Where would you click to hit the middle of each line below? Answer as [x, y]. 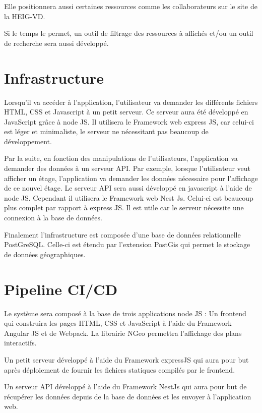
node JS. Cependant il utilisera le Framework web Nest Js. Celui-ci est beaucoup [129, 197]
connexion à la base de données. [53, 218]
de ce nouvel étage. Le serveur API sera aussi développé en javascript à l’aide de [128, 188]
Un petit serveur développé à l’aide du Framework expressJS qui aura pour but [126, 359]
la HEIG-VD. [25, 16]
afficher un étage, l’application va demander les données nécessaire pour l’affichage [131, 178]
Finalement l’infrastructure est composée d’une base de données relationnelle [122, 234]
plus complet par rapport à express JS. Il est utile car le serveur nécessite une [124, 208]
